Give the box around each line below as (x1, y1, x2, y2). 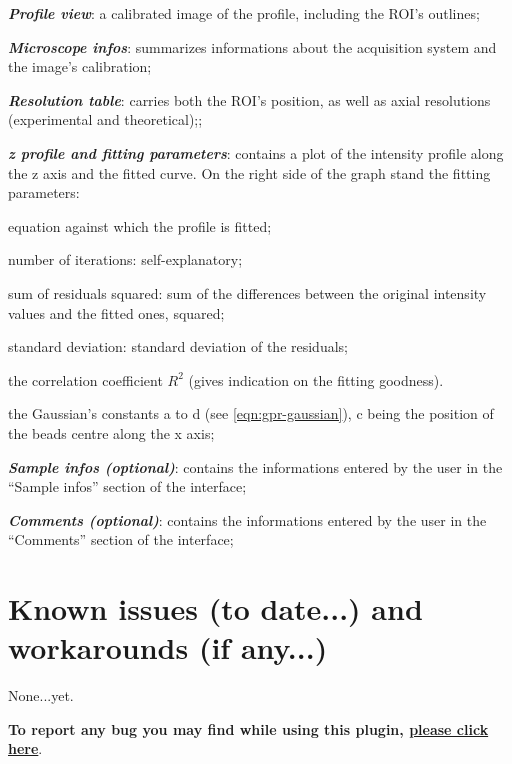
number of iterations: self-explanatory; (8, 249, 243, 270)
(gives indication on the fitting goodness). (188, 369, 444, 390)
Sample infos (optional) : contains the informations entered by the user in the (8, 456, 503, 477)
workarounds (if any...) (8, 627, 328, 668)
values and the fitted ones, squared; (8, 302, 225, 323)
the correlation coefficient (8, 369, 163, 390)
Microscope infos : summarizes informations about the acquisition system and (8, 36, 497, 57)
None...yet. (8, 685, 74, 706)
